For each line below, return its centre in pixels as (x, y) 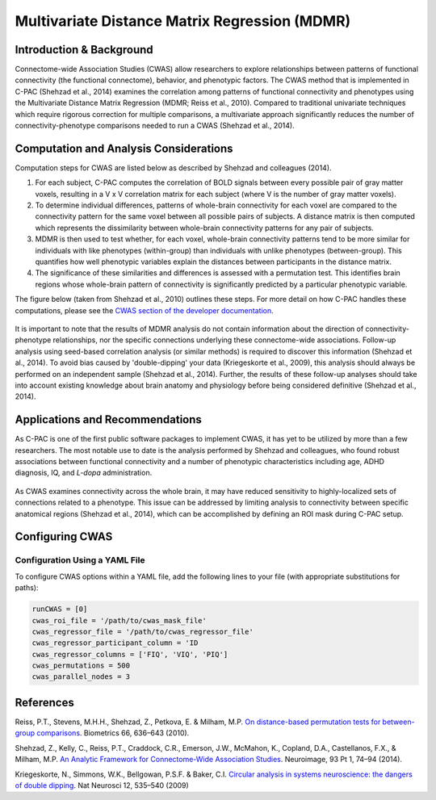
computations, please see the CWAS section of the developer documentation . (144, 310)
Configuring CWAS (64, 537)
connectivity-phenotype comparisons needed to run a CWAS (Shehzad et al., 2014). (155, 126)
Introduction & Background (84, 50)
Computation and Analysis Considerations (124, 148)
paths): (27, 588)
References (44, 702)
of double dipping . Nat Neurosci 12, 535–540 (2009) (102, 785)
